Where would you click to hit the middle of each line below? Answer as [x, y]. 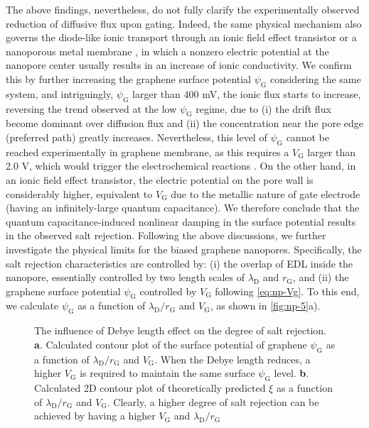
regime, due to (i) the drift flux [263, 108]
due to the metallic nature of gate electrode [266, 193]
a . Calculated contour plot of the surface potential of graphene [171, 344]
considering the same [315, 78]
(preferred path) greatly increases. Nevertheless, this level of [137, 137]
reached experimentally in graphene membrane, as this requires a [148, 152]
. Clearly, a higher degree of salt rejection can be [213, 401]
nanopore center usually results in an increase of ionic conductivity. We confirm [179, 65]
